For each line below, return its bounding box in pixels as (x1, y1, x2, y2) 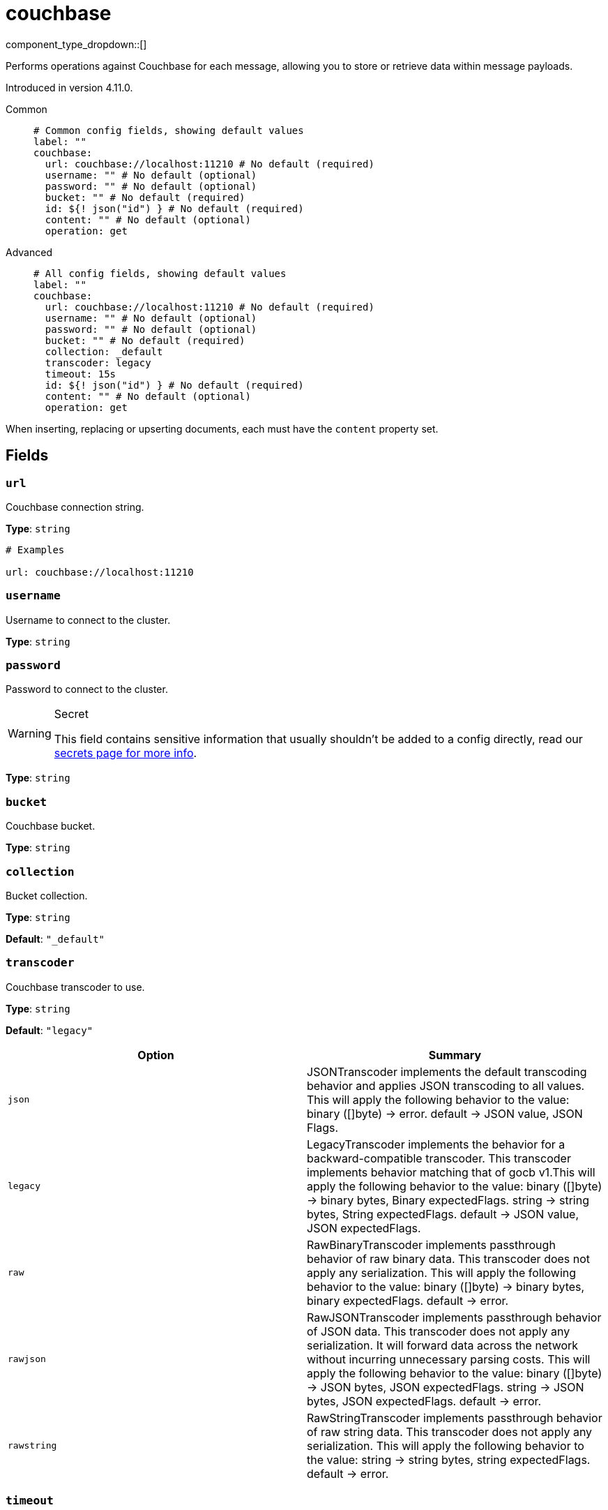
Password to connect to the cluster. (6, 683, 168, 696)
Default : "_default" (6, 932, 105, 945)
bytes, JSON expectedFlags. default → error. (307, 1393, 542, 1408)
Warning (8, 726, 52, 741)
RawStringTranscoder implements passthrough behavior (307, 1410, 602, 1425)
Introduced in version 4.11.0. (6, 81, 133, 94)
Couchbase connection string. (6, 500, 144, 513)
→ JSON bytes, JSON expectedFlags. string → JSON (307, 1380, 584, 1394)
